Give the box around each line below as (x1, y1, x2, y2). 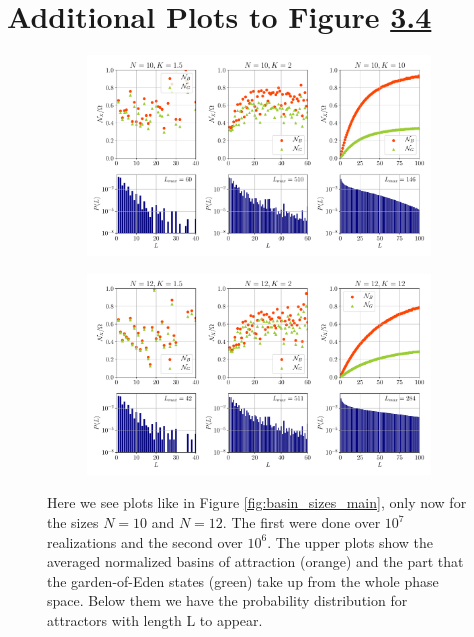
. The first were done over (222, 512, 381, 532)
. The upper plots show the (267, 531, 434, 552)
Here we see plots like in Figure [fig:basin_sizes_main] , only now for (47, 492, 467, 513)
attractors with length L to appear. (47, 609, 263, 630)
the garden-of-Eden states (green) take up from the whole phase (47, 570, 439, 591)
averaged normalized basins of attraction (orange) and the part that (47, 551, 464, 572)
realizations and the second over (47, 531, 243, 552)
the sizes (47, 512, 99, 532)
